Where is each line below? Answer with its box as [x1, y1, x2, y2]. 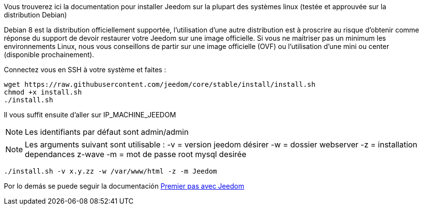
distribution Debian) [4, 11, 67, 19]
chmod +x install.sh [4, 88, 82, 96]
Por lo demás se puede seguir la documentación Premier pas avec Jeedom [4, 182, 245, 190]
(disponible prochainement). [4, 50, 94, 59]
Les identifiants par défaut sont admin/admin [25, 127, 189, 137]
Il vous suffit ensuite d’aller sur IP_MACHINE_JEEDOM [4, 111, 176, 119]
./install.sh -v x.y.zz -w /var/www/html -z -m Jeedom [4, 167, 217, 175]
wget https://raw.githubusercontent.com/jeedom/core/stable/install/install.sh [4, 80, 316, 88]
